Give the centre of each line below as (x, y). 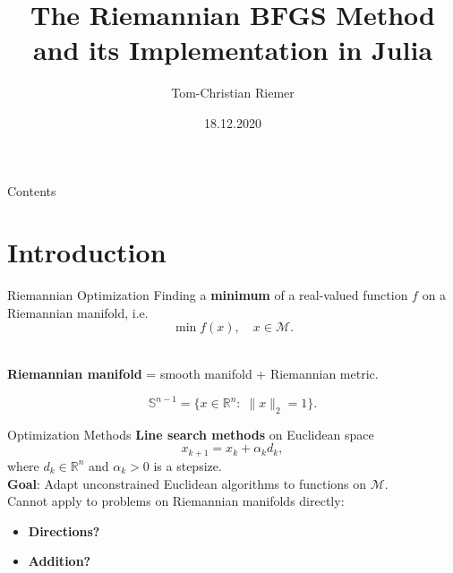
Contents (32, 190)
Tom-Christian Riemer (233, 93)
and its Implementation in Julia (233, 50)
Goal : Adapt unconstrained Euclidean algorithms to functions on (187, 483)
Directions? (64, 530)
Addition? (60, 561)
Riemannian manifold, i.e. (78, 312)
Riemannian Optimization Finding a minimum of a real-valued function (208, 295)
